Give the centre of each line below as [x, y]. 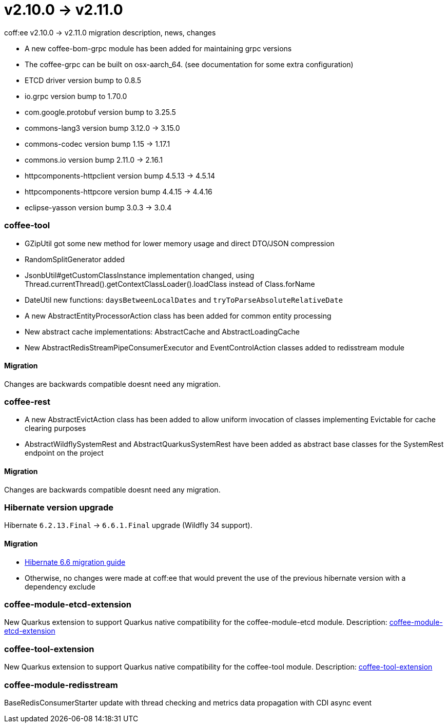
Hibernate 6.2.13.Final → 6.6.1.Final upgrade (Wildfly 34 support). [128, 525]
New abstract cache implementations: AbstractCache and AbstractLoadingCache [162, 331]
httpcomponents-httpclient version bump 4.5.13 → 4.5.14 [120, 175]
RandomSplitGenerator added [75, 259]
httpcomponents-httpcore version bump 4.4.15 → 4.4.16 [119, 191]
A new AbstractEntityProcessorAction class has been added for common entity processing [178, 316]
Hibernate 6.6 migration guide [75, 562]
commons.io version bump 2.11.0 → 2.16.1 [94, 160]
